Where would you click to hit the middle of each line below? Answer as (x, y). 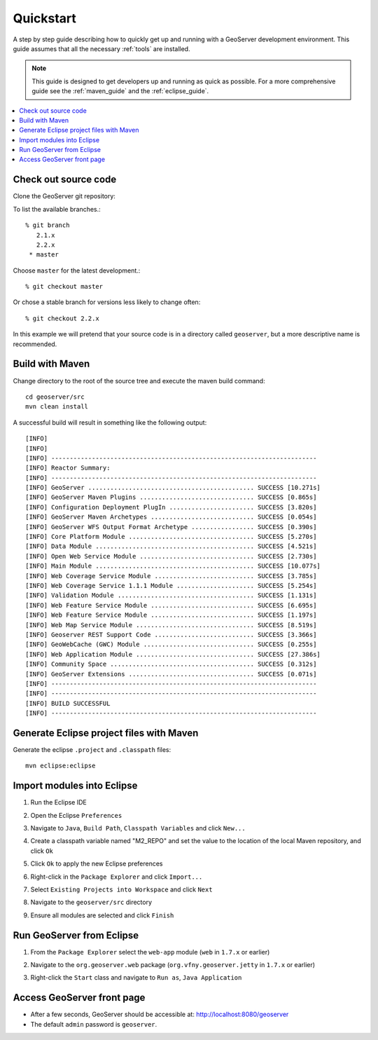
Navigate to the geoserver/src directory (91, 902)
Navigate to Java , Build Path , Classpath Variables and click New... (138, 828)
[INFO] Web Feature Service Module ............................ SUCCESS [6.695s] (171, 605)
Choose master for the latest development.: (77, 271)
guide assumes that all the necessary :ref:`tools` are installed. (101, 48)
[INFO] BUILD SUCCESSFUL (68, 703)
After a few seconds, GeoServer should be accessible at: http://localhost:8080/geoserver (160, 1014)
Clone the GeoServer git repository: (64, 196)
